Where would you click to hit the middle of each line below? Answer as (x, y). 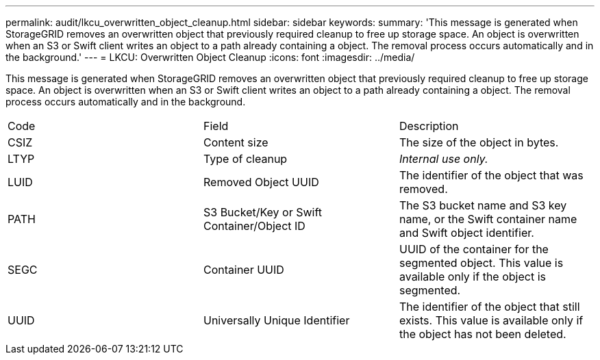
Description (429, 126)
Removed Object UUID (261, 182)
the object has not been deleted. (483, 334)
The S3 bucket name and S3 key (483, 205)
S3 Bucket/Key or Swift (263, 212)
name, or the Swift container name (488, 219)
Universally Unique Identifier (276, 320)
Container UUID (243, 270)
